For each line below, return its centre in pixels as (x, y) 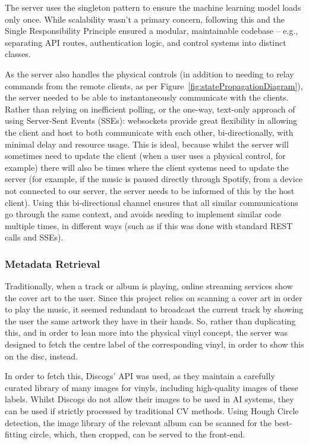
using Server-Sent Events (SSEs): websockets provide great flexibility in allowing (151, 121)
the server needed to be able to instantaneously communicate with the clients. (147, 97)
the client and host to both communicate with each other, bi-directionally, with (149, 132)
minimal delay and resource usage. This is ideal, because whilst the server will (147, 144)
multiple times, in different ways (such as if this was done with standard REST (149, 225)
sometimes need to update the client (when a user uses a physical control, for (145, 156)
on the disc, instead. (42, 356)
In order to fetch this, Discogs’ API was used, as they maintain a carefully (140, 376)
